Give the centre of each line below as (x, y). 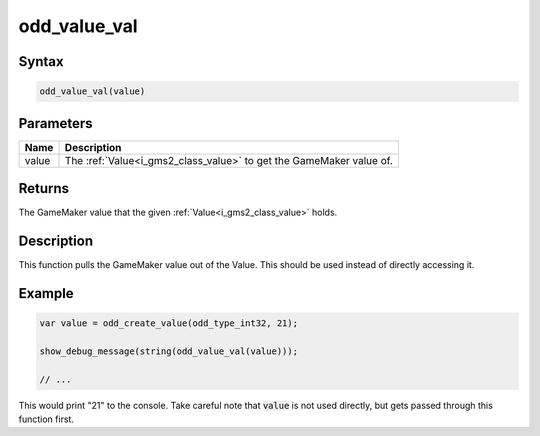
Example (46, 293)
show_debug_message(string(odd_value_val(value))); (169, 351)
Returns (44, 188)
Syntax (41, 61)
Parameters (55, 123)
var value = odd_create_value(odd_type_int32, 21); (169, 323)
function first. (46, 419)
